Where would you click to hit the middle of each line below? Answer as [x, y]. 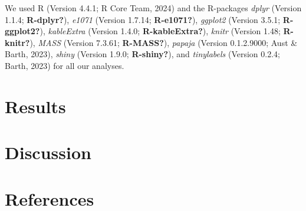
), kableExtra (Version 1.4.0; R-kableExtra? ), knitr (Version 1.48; [160, 31]
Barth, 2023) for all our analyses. [65, 65]
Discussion [48, 152]
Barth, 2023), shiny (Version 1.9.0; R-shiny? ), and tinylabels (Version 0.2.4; [142, 54]
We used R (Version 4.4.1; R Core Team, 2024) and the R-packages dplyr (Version [153, 8]
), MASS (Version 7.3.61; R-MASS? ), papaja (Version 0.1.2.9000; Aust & [164, 42]
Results [35, 106]
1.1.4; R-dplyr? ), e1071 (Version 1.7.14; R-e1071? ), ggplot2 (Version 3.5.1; [143, 19]
